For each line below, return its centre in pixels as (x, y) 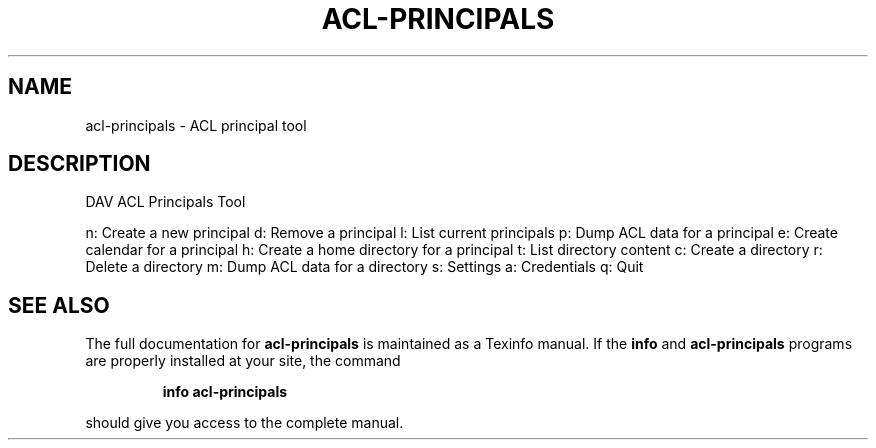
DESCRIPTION (79, 164)
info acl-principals (225, 392)
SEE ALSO (59, 305)
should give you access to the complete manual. (244, 423)
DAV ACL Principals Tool (165, 202)
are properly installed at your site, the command (243, 361)
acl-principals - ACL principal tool (196, 125)
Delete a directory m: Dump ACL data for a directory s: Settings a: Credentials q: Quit (364, 267)
